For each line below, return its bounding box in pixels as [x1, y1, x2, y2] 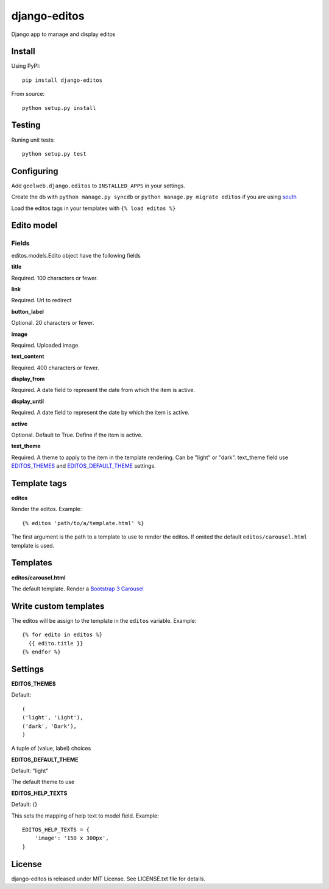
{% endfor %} [22, 648, 61, 656]
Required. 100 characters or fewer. [11, 274, 98, 281]
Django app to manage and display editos [11, 31, 116, 38]
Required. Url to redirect [11, 297, 72, 304]
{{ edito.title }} [28, 640, 83, 647]
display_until [11, 397, 44, 405]
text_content [11, 353, 44, 360]
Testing [11, 120, 41, 131]
